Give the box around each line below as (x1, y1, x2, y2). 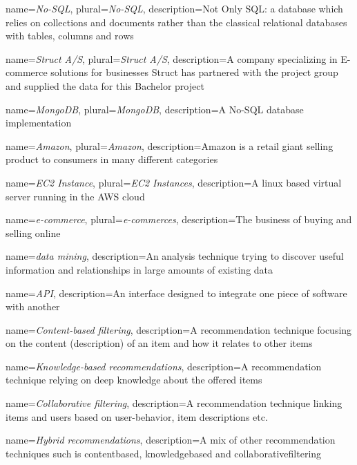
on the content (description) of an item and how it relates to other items (6, 336, 313, 350)
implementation (6, 115, 72, 130)
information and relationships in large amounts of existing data (6, 262, 273, 276)
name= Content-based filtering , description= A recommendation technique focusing (6, 322, 352, 336)
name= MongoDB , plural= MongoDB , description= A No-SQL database (6, 102, 304, 116)
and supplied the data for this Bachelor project (6, 78, 204, 93)
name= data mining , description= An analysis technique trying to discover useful (6, 249, 344, 263)
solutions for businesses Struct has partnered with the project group (50, 65, 338, 79)
